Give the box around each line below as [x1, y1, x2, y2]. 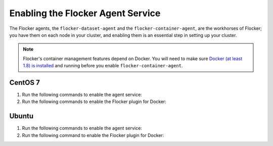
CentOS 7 [9, 78, 40, 87]
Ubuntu [9, 112, 34, 121]
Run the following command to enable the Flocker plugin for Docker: [22, 132, 164, 138]
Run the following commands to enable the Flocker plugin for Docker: [22, 99, 167, 105]
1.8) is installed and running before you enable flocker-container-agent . [23, 63, 183, 69]
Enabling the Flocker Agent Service [9, 8, 161, 19]
